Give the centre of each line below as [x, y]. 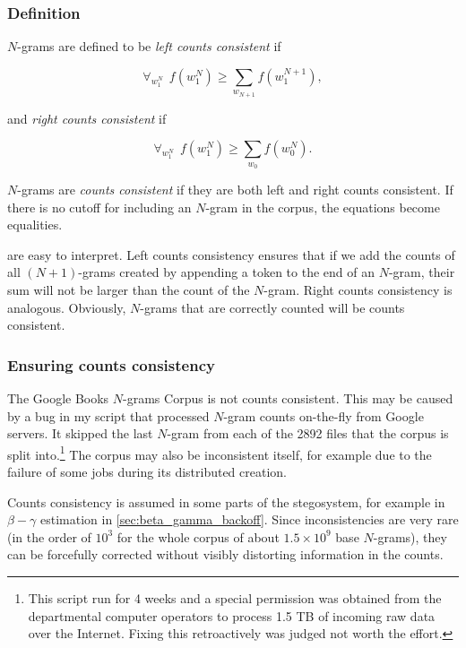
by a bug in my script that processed [108, 415]
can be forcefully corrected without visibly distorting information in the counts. [225, 554]
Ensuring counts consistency [111, 364]
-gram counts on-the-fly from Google [324, 415]
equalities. [35, 225]
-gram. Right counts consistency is [358, 289]
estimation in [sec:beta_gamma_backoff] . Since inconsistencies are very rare [249, 519]
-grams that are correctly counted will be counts [272, 307]
